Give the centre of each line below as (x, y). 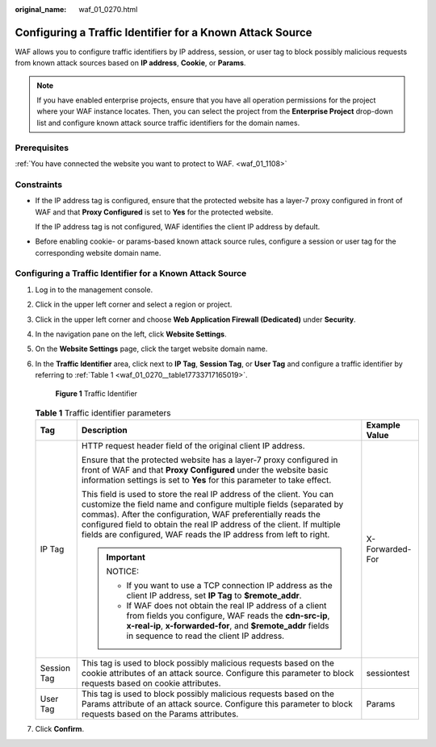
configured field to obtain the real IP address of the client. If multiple (211, 524)
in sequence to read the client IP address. (205, 636)
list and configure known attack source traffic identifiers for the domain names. (168, 123)
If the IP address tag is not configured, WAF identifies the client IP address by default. (178, 227)
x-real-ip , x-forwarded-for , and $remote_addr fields (228, 626)
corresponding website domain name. (98, 252)
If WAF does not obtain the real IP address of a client (226, 606)
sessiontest (388, 674)
